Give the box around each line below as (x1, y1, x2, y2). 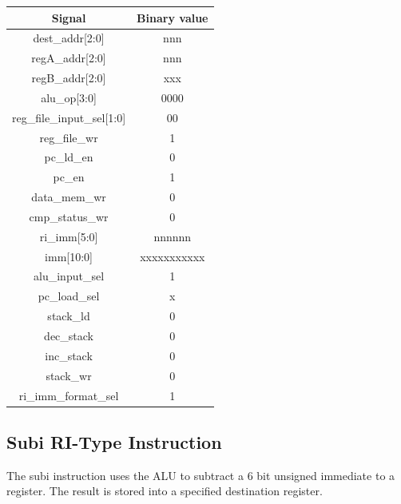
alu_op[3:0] (41, 89, 97, 105)
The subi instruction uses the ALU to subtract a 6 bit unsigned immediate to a (6, 466, 395, 483)
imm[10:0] (45, 248, 93, 264)
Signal (51, 9, 86, 26)
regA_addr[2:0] (31, 50, 106, 66)
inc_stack (45, 347, 93, 363)
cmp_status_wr (29, 208, 109, 224)
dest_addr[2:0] (33, 30, 105, 46)
